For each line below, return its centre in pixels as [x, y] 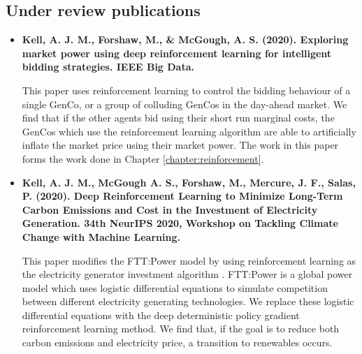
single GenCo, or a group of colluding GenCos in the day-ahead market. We [184, 104]
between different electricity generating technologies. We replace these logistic [188, 301]
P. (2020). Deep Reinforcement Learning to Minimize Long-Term [182, 196]
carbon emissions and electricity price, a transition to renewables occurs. [177, 342]
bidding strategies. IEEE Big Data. [108, 67]
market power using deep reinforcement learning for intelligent [177, 53]
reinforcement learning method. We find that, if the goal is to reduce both [181, 329]
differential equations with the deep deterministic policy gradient [161, 315]
